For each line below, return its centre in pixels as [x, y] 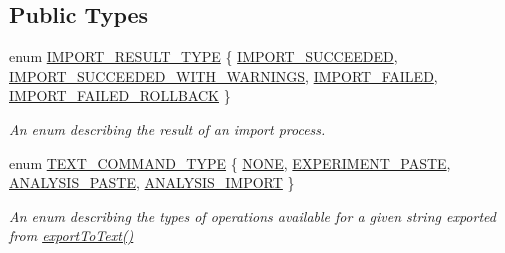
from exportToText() [71, 235]
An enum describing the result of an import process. [167, 128]
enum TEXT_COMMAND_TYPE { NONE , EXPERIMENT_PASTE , [230, 162]
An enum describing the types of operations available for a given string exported [252, 215]
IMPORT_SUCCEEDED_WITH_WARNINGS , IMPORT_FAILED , [223, 75]
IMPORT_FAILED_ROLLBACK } [120, 95]
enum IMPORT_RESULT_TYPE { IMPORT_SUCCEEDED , [203, 56]
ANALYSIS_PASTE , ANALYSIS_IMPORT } [152, 182]
